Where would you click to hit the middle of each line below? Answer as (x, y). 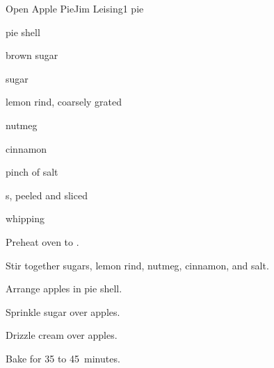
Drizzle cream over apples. (62, 335)
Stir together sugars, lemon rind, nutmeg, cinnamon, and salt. (137, 265)
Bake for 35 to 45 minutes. (63, 358)
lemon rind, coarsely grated (64, 102)
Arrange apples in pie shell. (64, 288)
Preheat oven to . (42, 241)
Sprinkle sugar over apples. (63, 311)
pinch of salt (32, 172)
